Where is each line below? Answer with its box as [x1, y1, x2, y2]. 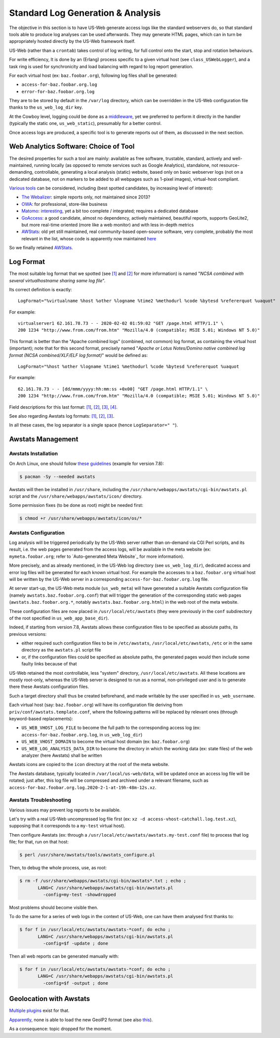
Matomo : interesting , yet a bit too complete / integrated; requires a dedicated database [21, 208, 199, 214]
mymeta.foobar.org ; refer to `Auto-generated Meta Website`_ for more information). [9, 553, 185, 559]
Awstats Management [9, 435, 79, 444]
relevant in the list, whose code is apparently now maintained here [21, 235, 157, 241]
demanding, [9, 169, 34, 175]
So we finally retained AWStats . [9, 245, 74, 251]
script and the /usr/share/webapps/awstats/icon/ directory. [9, 493, 143, 499]
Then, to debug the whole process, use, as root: [9, 865, 107, 871]
